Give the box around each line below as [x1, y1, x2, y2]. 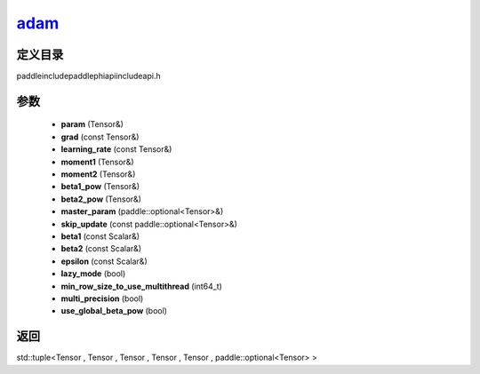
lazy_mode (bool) [60, 268, 126, 279]
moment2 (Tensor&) [60, 169, 136, 179]
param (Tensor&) [60, 119, 124, 130]
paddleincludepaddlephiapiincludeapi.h [16, 71, 161, 82]
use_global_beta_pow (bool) [60, 306, 168, 316]
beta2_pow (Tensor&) [60, 194, 142, 204]
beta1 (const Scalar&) [60, 231, 140, 242]
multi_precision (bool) [60, 293, 144, 304]
